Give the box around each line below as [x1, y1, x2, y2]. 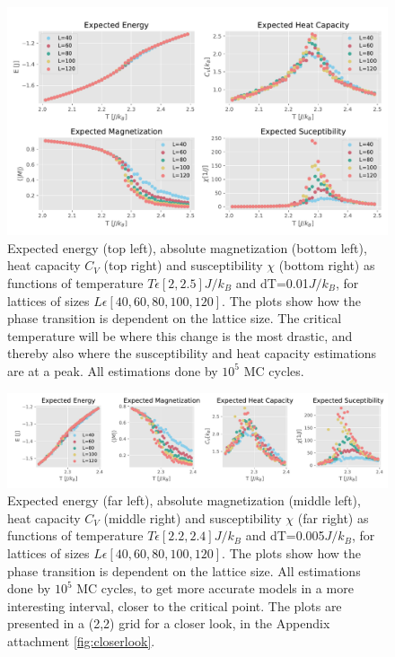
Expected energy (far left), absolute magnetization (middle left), [7, 491, 361, 510]
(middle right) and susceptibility [103, 508, 282, 527]
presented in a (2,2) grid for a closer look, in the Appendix [7, 614, 330, 633]
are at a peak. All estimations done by [7, 361, 218, 380]
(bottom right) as [278, 256, 375, 275]
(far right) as [297, 508, 369, 527]
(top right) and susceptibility [103, 256, 263, 275]
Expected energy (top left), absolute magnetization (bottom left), [7, 238, 367, 257]
